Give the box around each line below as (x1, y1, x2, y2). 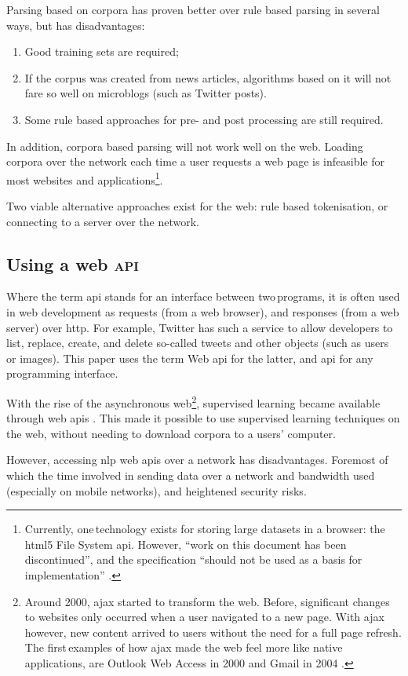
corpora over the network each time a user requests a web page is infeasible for (6, 153, 385, 170)
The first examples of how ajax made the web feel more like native (24, 639, 343, 656)
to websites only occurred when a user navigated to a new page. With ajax (24, 608, 384, 625)
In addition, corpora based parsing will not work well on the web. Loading (6, 137, 363, 154)
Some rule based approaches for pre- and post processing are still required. (24, 111, 384, 127)
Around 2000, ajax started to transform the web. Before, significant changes (24, 593, 390, 609)
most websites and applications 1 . (6, 169, 163, 188)
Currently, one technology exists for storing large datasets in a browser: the (24, 521, 385, 537)
